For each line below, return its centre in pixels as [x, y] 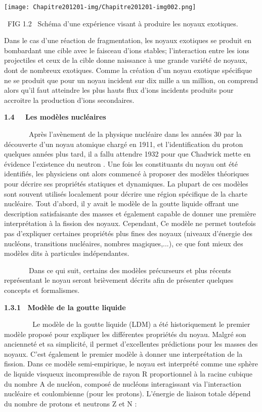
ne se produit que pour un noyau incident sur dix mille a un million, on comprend [131, 80]
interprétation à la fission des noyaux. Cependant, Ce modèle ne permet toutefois [130, 223]
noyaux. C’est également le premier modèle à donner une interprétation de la [123, 353]
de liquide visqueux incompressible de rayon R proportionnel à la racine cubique [128, 374]
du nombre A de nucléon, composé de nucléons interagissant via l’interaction [123, 383]
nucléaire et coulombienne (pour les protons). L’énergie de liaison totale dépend [127, 394]
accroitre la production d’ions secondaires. [69, 100]
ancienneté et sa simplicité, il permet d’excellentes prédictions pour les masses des [131, 344]
